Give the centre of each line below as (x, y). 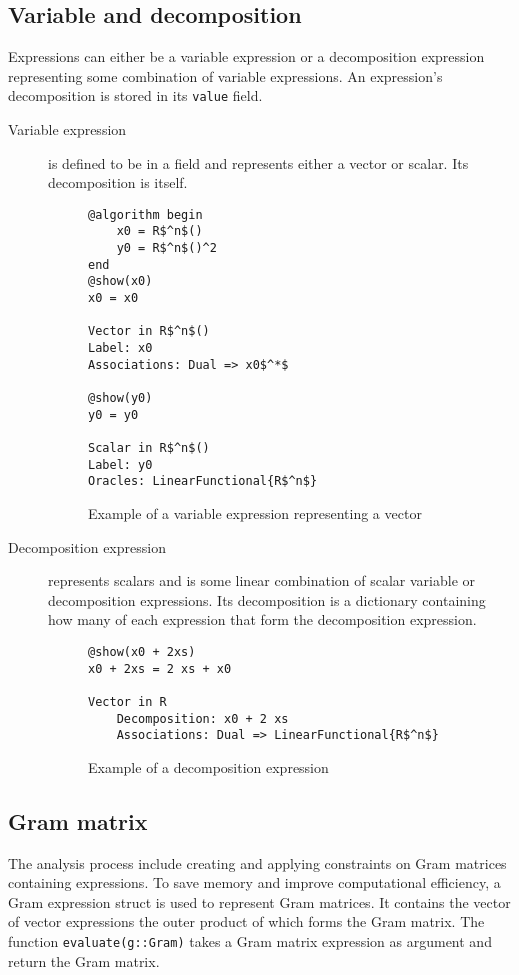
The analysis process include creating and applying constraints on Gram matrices (257, 862)
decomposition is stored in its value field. (135, 95)
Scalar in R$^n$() (149, 448)
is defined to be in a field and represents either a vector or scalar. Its (258, 162)
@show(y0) (120, 398)
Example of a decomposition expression (208, 766)
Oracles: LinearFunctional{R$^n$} (203, 481)
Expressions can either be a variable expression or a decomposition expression (246, 56)
